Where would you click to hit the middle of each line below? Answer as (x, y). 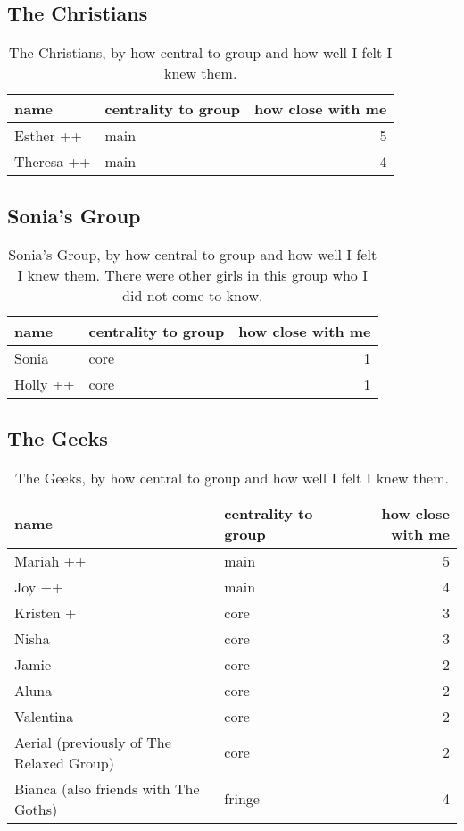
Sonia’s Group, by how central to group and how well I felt (193, 255)
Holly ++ (45, 384)
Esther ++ (48, 136)
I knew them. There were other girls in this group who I (192, 275)
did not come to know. (193, 296)
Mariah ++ (50, 560)
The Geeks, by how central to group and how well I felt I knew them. (232, 477)
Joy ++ (39, 586)
